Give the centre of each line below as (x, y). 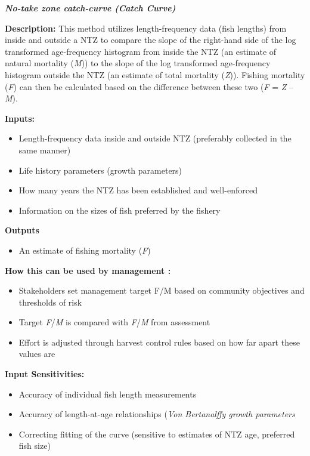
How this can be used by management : (88, 270)
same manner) (45, 150)
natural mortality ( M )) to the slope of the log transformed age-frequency (138, 63)
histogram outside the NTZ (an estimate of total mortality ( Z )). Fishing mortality (155, 74)
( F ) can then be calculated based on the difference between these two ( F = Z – (149, 86)
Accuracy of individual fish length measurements (108, 394)
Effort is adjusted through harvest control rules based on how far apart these (159, 342)
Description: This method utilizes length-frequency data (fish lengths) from (146, 28)
